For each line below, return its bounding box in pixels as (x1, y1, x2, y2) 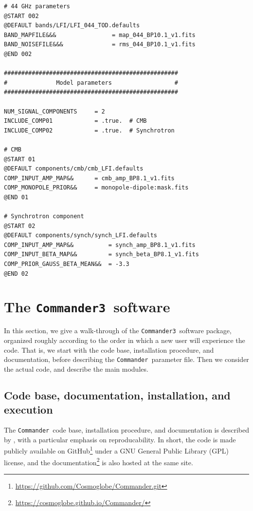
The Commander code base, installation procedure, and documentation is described (4, 425, 249, 435)
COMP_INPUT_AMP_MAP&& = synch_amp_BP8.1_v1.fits (4, 241, 196, 248)
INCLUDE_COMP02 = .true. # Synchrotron (4, 127, 175, 134)
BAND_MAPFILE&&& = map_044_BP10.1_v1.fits (4, 31, 196, 38)
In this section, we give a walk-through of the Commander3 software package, (4, 325, 232, 336)
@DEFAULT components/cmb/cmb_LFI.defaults (4, 165, 144, 172)
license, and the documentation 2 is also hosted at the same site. (4, 455, 193, 467)
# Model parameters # (4, 79, 178, 86)
